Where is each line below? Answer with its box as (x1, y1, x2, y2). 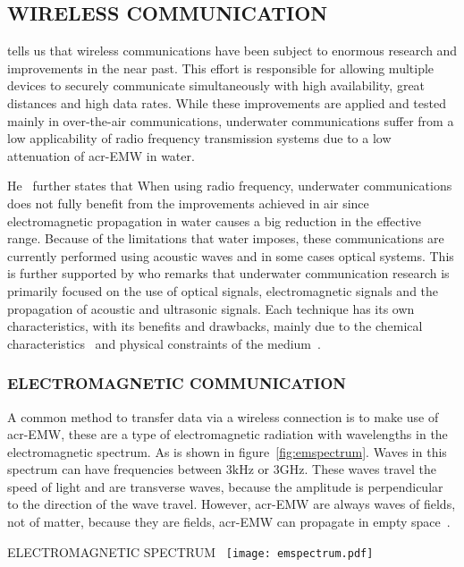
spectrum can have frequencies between (7, 460, 223, 478)
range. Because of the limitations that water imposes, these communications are (7, 229, 444, 248)
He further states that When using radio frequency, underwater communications (7, 176, 452, 195)
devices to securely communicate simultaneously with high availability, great (7, 76, 426, 95)
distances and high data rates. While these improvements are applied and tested (7, 93, 446, 112)
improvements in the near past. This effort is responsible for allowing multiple (7, 58, 434, 77)
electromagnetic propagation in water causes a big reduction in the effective (7, 211, 422, 230)
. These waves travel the (304, 460, 437, 478)
